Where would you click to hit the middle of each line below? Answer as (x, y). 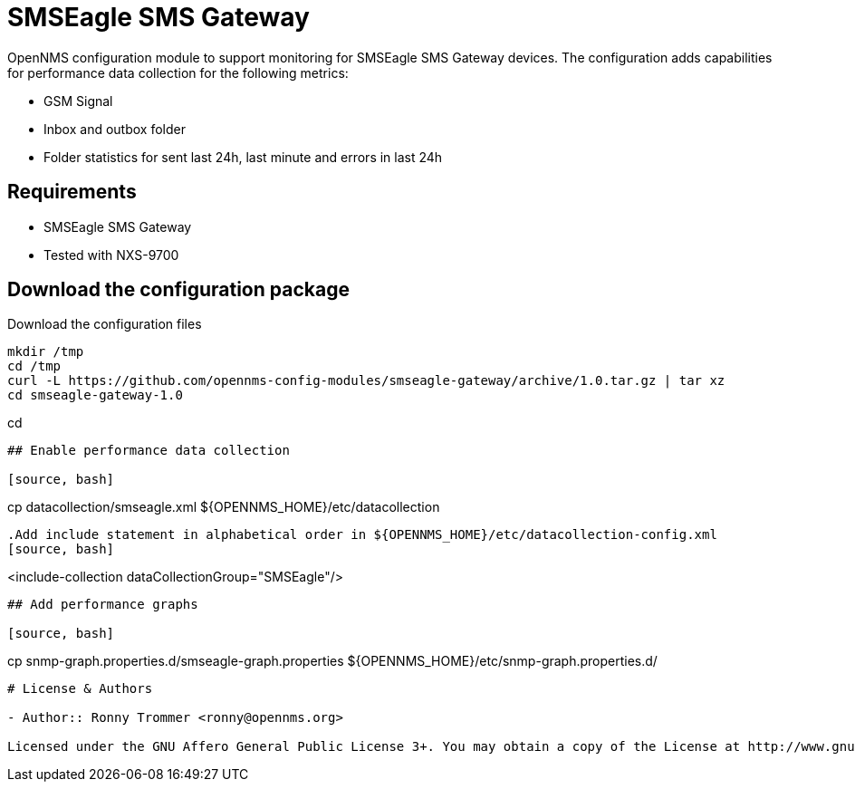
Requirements (72, 192)
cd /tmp (34, 366)
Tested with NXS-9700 (111, 255)
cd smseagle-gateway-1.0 (95, 395)
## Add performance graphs (103, 605)
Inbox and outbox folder (115, 129)
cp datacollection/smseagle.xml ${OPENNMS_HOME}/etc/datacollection (224, 507)
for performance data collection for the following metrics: (178, 72)
